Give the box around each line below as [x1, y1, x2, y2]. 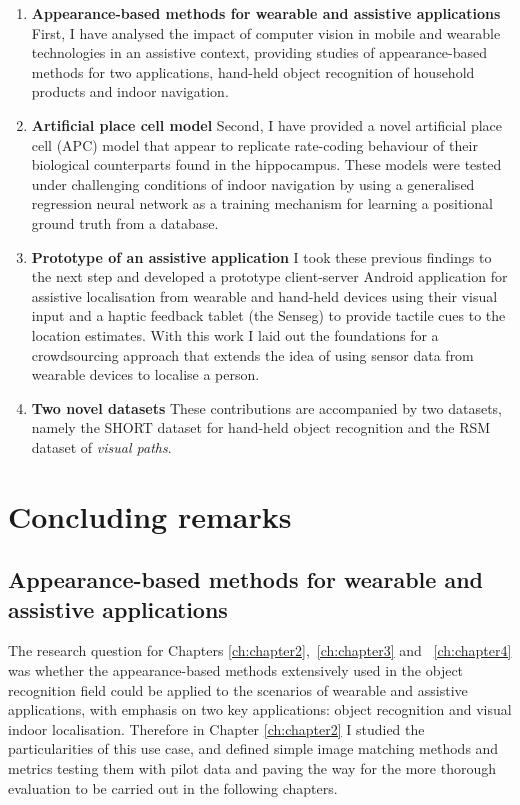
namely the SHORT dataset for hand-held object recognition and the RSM [31, 417, 491, 438]
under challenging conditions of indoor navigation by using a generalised [31, 173, 475, 194]
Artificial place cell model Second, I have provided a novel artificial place [31, 114, 503, 135]
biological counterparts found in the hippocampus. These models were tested [31, 154, 502, 175]
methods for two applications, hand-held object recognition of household [31, 61, 475, 82]
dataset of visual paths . [31, 436, 172, 457]
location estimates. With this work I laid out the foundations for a [31, 324, 439, 345]
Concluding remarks [8, 495, 292, 536]
